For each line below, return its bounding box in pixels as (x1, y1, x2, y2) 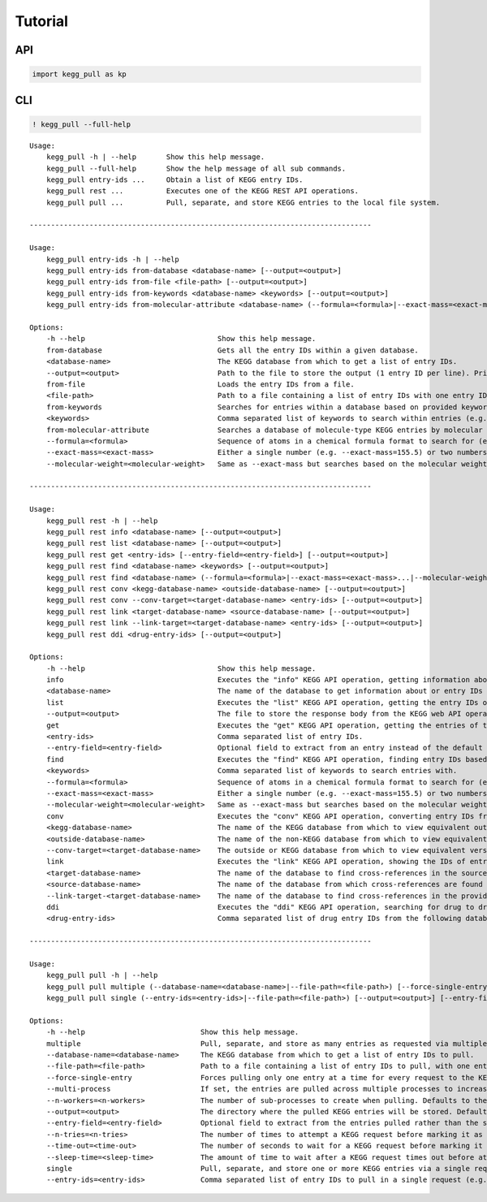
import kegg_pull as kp (32, 70, 127, 79)
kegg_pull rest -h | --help (45, 516, 158, 525)
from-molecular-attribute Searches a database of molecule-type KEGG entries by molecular (45, 425, 483, 435)
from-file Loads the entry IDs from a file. (45, 379, 355, 389)
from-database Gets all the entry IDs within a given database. (45, 345, 420, 355)
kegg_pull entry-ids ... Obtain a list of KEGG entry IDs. (45, 175, 304, 184)
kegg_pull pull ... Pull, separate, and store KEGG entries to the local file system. (45, 197, 441, 207)
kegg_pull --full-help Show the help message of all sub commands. (45, 163, 347, 173)
